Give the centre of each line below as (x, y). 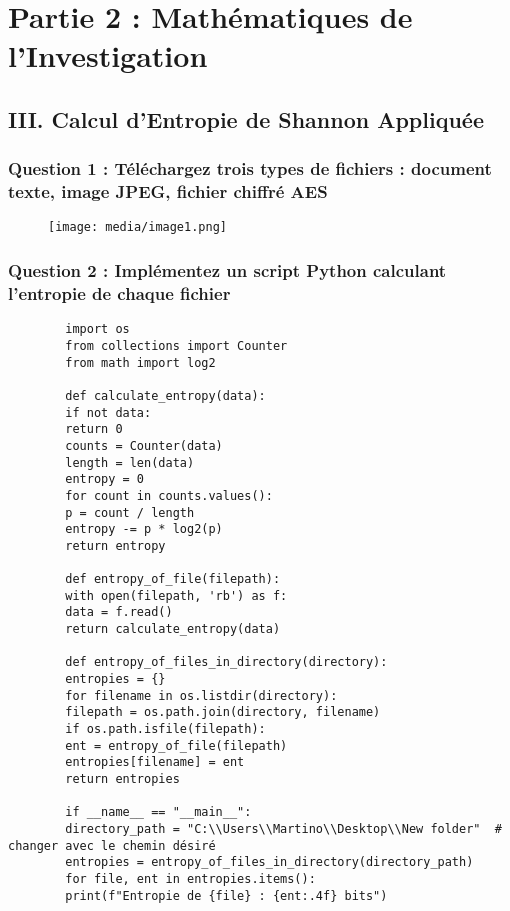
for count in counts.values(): (169, 495)
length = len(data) (130, 462)
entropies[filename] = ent (155, 762)
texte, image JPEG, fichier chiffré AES (168, 191)
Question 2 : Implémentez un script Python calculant (227, 270)
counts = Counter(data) (144, 445)
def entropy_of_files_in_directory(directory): (226, 662)
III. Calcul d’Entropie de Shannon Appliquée (246, 118)
